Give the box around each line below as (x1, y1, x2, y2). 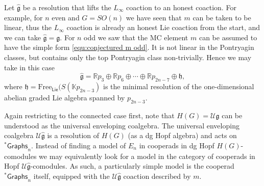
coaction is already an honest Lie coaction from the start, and (66, 22, 260, 33)
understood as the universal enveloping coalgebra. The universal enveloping (4, 120, 239, 130)
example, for (4, 12, 43, 22)
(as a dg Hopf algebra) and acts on (128, 130, 237, 141)
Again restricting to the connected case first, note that (4, 110, 175, 120)
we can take (4, 32, 41, 42)
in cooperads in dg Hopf (139, 140, 214, 150)
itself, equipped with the (33, 170, 110, 181)
